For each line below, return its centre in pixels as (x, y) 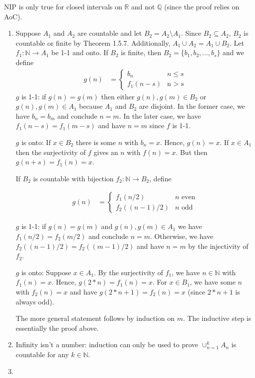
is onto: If (36, 142)
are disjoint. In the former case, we (192, 106)
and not (143, 6)
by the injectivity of (218, 246)
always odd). (35, 301)
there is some (96, 142)
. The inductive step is (217, 318)
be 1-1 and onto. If (80, 52)
